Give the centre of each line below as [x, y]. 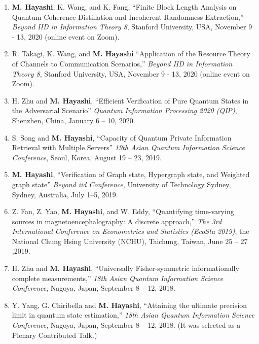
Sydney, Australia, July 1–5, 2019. [65, 194]
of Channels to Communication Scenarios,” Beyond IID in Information [122, 63]
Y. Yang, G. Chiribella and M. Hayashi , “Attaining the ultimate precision [129, 305]
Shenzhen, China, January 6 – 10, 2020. [73, 120]
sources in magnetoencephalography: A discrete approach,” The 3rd [117, 221]
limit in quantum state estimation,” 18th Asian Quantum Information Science [133, 315]
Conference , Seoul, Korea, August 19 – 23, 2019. [87, 157]
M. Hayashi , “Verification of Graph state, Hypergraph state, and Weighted [131, 174]
